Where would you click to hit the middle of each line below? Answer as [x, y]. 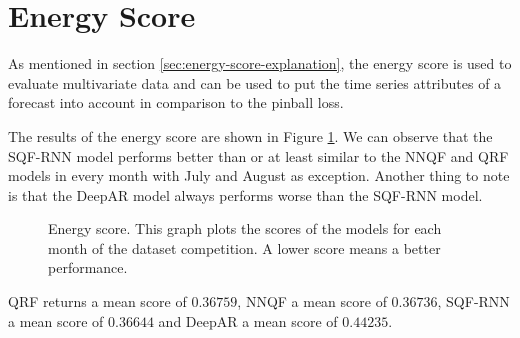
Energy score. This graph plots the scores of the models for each [245, 228]
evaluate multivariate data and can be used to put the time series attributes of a [255, 82]
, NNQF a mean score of [312, 301]
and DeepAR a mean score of [248, 320]
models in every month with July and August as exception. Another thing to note [259, 175]
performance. [88, 267]
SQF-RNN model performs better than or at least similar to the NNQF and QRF [258, 155]
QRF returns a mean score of [97, 301]
